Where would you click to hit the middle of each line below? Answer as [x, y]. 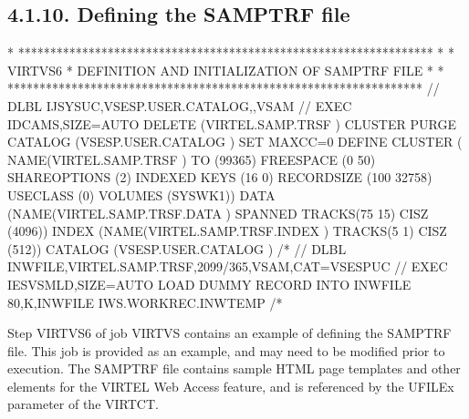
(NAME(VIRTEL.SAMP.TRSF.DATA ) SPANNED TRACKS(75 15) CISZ [218, 213]
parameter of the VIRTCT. [83, 404]
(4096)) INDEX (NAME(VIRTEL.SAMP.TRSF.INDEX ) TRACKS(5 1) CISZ [227, 231]
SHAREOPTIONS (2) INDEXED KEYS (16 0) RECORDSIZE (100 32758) [220, 177]
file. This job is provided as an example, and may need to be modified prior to [226, 350]
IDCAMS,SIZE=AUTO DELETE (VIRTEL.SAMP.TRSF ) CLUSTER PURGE [232, 123]
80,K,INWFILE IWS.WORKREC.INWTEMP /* [145, 302]
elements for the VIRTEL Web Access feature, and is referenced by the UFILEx [231, 386]
